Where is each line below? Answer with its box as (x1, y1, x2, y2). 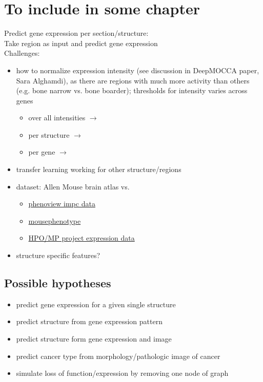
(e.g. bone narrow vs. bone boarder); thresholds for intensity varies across (16, 85, 248, 96)
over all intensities (28, 112, 86, 123)
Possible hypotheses (4, 275, 111, 291)
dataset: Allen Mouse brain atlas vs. (16, 181, 130, 192)
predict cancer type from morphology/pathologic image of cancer (16, 350, 220, 361)
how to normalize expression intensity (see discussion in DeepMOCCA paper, (16, 65, 259, 75)
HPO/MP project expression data (28, 232, 135, 243)
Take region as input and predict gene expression (4, 37, 158, 48)
